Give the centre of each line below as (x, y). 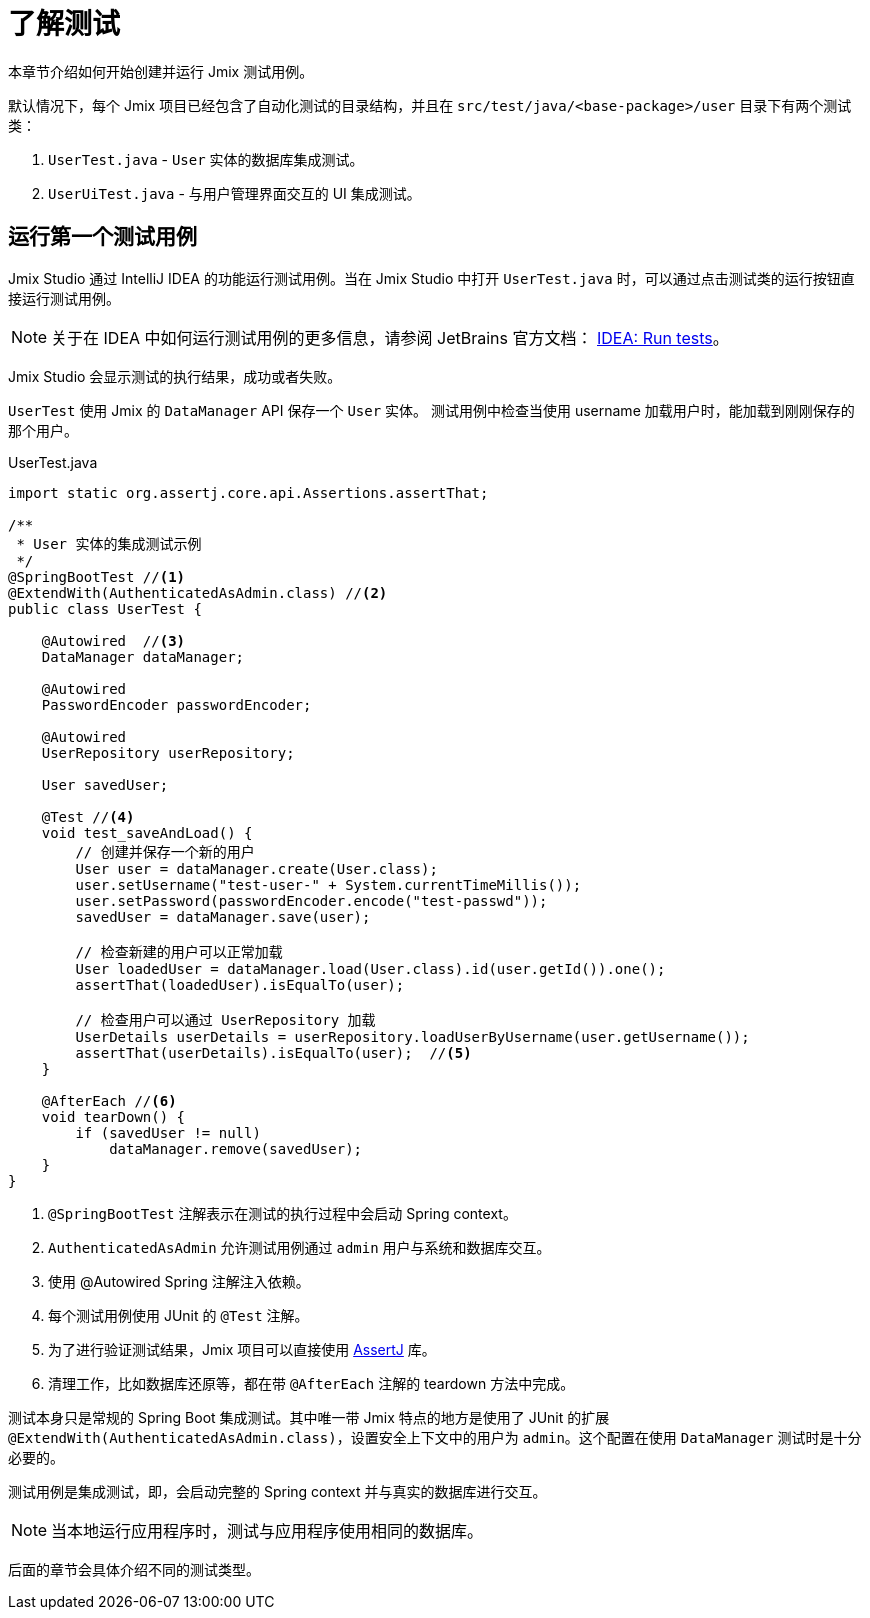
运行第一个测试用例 (102, 237)
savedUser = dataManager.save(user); (223, 916)
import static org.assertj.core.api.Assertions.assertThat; (248, 492)
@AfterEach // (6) (109, 1100)
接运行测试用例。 (64, 298)
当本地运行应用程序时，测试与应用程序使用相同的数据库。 (267, 1530)
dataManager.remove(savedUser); (236, 1148)
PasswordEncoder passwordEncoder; (176, 704)
